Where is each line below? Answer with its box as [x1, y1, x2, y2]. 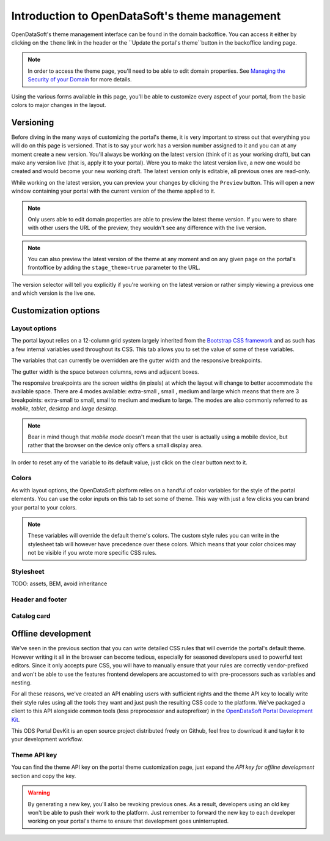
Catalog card [11, 612, 51, 620]
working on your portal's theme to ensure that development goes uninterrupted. [28, 817, 229, 825]
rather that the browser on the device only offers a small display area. [28, 442, 203, 449]
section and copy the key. [11, 772, 76, 779]
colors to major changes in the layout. [11, 101, 106, 108]
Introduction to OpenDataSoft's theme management [11, 9, 281, 23]
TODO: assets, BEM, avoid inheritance [11, 580, 108, 587]
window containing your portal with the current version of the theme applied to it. [11, 187, 216, 195]
